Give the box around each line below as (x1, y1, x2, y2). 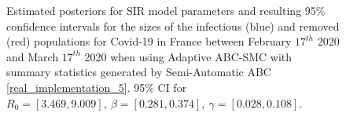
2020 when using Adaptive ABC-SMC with (84, 48, 293, 64)
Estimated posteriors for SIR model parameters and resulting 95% (6, 2, 326, 18)
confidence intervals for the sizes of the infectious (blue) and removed (6, 17, 340, 34)
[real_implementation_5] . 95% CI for (6, 79, 187, 95)
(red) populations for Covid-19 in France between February (6, 33, 292, 49)
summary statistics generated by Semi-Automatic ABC (6, 64, 271, 80)
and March (6, 48, 59, 64)
